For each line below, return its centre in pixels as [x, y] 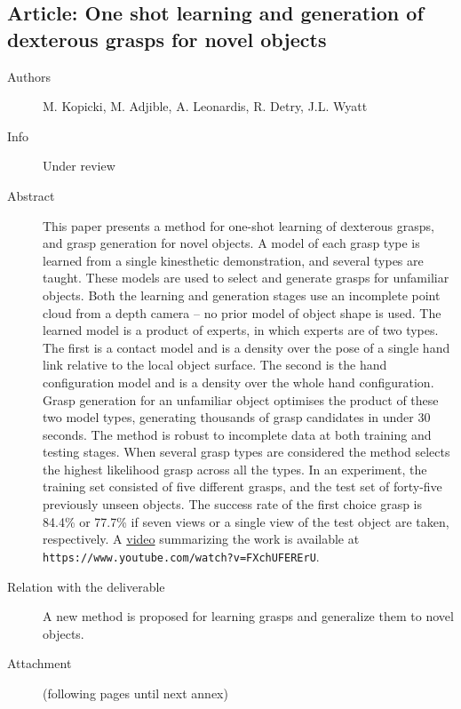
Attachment [40, 663]
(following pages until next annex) [135, 693]
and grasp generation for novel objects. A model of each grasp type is [231, 243]
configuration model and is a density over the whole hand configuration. [238, 382]
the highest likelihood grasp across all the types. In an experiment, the [235, 469]
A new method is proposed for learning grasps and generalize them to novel [248, 616]
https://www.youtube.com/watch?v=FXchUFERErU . [181, 556]
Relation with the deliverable [86, 586]
